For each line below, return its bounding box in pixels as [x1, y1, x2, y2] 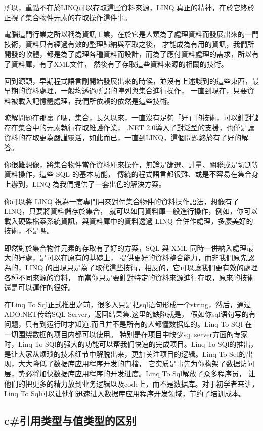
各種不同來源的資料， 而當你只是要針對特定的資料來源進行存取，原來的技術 [4, 272, 254, 282]
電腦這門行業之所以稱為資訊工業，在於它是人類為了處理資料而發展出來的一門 [4, 29, 259, 39]
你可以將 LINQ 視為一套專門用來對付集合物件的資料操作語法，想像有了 [4, 196, 239, 206]
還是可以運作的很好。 [4, 282, 75, 293]
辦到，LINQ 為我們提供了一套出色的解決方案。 [11, 178, 166, 189]
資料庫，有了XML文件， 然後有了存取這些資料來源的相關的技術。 [11, 58, 228, 69]
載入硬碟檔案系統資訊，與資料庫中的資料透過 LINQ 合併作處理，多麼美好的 [4, 215, 253, 226]
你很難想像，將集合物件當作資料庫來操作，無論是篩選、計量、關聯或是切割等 [4, 159, 259, 169]
